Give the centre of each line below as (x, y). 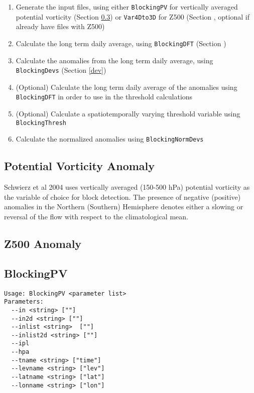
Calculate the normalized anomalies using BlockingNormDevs (110, 139)
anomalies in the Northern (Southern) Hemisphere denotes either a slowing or (124, 207)
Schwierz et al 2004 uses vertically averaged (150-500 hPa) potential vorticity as (127, 187)
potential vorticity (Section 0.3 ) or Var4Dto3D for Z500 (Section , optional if (133, 16)
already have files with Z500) (60, 26)
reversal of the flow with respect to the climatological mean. (96, 216)
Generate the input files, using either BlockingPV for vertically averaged (127, 7)
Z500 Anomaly (43, 243)
